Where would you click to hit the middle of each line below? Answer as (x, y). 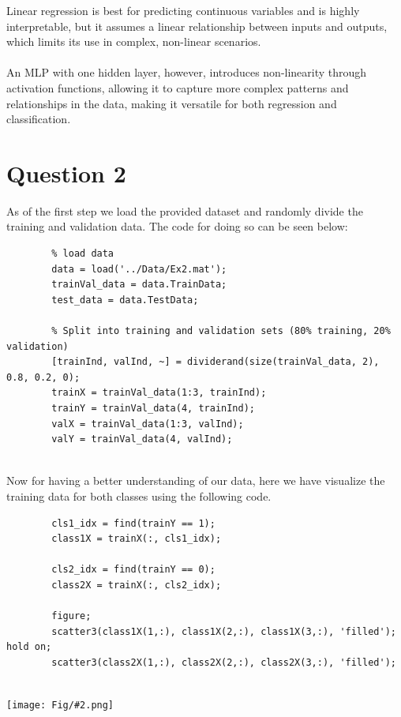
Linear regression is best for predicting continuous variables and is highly (183, 10)
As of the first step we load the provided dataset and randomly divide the (185, 210)
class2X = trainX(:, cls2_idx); (137, 585)
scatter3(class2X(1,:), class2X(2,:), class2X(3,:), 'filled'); (224, 662)
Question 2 (66, 173)
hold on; (29, 647)
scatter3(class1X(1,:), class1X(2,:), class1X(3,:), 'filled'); (224, 631)
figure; (71, 616)
